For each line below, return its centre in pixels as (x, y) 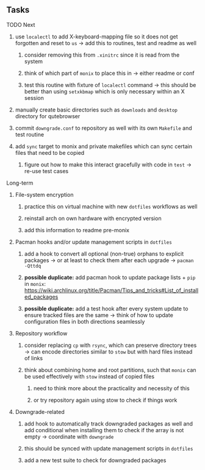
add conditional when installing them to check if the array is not (104, 430)
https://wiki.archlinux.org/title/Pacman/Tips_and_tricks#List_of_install (111, 290)
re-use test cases (46, 171)
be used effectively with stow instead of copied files (89, 376)
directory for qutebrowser (48, 116)
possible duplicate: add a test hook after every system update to (106, 308)
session (34, 98)
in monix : (35, 283)
